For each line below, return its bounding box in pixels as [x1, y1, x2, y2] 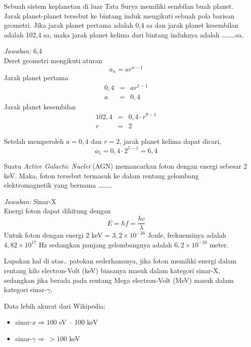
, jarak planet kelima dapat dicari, [119, 136, 221, 146]
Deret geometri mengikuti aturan [4, 55, 102, 65]
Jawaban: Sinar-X [4, 196, 56, 206]
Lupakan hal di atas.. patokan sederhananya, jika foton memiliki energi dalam [4, 256, 237, 266]
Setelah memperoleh [4, 136, 64, 146]
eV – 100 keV [59, 317, 98, 327]
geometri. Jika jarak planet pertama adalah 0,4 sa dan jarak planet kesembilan [4, 20, 239, 30]
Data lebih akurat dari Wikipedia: [4, 300, 106, 311]
